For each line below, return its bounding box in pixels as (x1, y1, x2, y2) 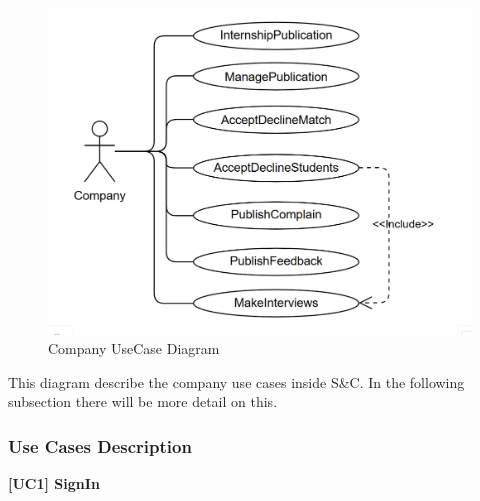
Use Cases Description (8, 433, 192, 458)
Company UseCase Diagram (48, 338, 220, 359)
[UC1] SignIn (8, 473, 100, 494)
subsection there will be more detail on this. (8, 391, 278, 412)
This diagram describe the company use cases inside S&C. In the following (8, 371, 465, 392)
